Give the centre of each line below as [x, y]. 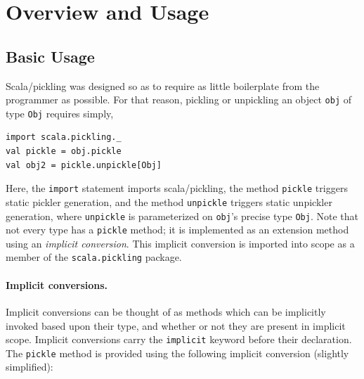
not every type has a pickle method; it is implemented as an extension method [177, 230]
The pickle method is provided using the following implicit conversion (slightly [177, 353]
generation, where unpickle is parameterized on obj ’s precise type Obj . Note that [182, 216]
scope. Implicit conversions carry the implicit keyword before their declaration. [179, 339]
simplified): [30, 367]
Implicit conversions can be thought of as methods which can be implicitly [166, 311]
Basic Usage [50, 56]
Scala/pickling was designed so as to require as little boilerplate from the [163, 85]
